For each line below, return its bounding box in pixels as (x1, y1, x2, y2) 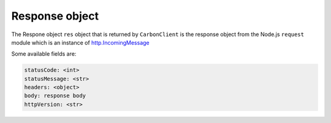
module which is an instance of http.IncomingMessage (11, 39, 150, 46)
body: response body (24, 92, 86, 99)
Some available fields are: (11, 50, 77, 58)
